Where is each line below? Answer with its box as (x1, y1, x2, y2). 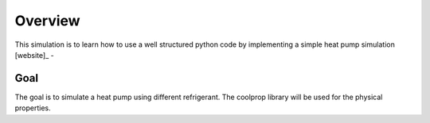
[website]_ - (14, 50, 55, 60)
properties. (14, 103, 51, 113)
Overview (14, 12, 80, 29)
